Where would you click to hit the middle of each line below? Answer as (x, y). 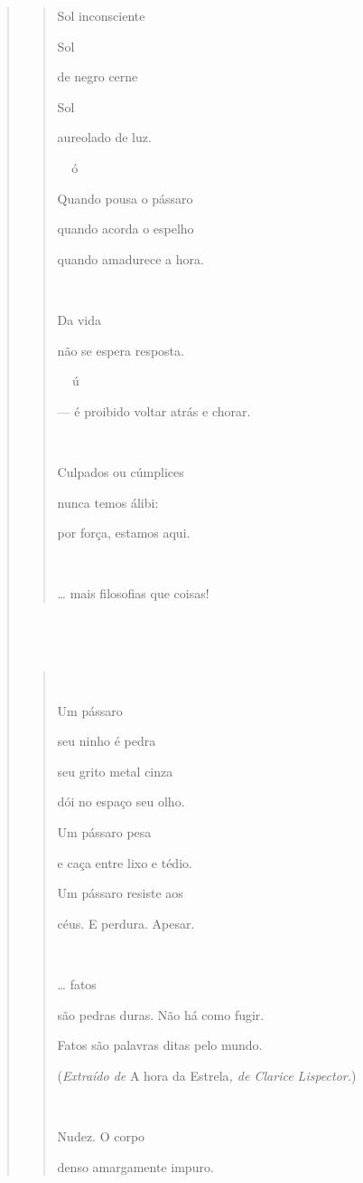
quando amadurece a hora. (130, 258)
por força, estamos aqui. (124, 533)
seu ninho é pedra (107, 741)
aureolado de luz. (104, 137)
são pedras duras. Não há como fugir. (161, 1014)
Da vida (79, 319)
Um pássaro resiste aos (120, 893)
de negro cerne (98, 76)
